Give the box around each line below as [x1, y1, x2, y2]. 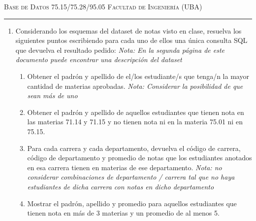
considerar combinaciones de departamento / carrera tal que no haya [27, 172, 235, 182]
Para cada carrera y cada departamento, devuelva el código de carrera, [27, 143, 241, 153]
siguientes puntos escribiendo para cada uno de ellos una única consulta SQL [15, 35, 248, 45]
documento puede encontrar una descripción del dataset [15, 54, 182, 65]
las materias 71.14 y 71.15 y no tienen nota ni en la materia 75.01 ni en [27, 116, 243, 127]
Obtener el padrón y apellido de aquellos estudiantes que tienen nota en [27, 107, 244, 117]
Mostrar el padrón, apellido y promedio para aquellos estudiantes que [27, 198, 237, 208]
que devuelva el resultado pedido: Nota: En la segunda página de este [15, 44, 224, 55]
